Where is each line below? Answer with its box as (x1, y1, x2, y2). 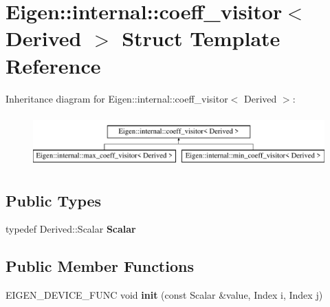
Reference (5, 51, 101, 79)
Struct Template (122, 24, 280, 52)
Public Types (5, 189, 102, 211)
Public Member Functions (5, 255, 194, 277)
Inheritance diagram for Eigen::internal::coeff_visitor (5, 91, 228, 105)
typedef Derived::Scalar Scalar (5, 222, 136, 236)
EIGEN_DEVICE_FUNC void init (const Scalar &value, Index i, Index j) (5, 288, 323, 302)
